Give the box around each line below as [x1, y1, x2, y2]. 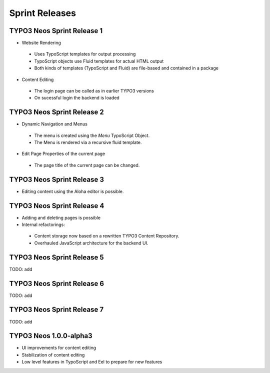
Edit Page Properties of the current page [21, 150, 105, 157]
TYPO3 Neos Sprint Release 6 [9, 279, 104, 287]
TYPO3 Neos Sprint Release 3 [9, 175, 104, 183]
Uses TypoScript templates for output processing [34, 51, 136, 57]
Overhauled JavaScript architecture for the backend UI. [34, 240, 148, 246]
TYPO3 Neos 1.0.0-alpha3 [9, 331, 92, 340]
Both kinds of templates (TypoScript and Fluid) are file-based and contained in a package [34, 65, 218, 71]
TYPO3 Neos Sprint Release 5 [9, 253, 104, 261]
